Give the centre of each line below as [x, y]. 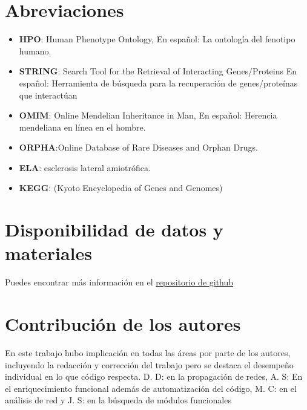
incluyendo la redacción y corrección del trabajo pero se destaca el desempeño [149, 364]
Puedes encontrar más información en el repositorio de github [119, 282]
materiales [49, 253]
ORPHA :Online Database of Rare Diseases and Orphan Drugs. [138, 147]
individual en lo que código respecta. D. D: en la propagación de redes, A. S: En [154, 376]
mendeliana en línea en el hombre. [82, 127]
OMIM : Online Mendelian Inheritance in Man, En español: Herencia [148, 115]
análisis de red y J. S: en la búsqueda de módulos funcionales [118, 400]
